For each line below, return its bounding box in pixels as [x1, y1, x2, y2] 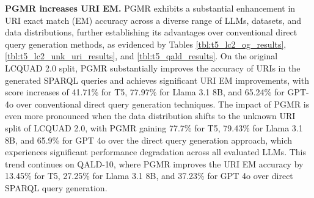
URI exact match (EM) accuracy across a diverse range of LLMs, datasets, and [5, 13, 302, 26]
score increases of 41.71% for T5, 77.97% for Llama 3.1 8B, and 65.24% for [5, 86, 285, 98]
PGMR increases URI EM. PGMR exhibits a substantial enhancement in [5, 2, 296, 14]
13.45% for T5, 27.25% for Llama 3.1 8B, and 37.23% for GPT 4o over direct [5, 169, 293, 182]
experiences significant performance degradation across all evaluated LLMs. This [5, 145, 306, 158]
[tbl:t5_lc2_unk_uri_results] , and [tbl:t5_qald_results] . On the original [5, 50, 278, 62]
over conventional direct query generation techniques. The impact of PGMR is [16, 97, 310, 110]
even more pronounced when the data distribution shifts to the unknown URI [5, 109, 296, 122]
